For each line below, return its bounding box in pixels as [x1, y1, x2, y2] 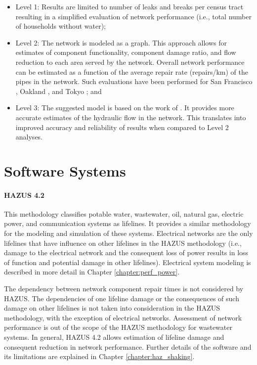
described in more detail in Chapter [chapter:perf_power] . [4, 267, 180, 277]
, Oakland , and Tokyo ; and [15, 86, 102, 96]
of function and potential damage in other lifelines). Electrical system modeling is [4, 257, 251, 267]
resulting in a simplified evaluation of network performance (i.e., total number [15, 11, 252, 21]
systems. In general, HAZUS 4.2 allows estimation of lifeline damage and [4, 332, 224, 342]
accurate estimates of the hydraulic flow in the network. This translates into [15, 112, 246, 122]
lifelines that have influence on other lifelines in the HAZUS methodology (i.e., [4, 237, 242, 248]
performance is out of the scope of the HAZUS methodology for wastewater [4, 322, 232, 332]
